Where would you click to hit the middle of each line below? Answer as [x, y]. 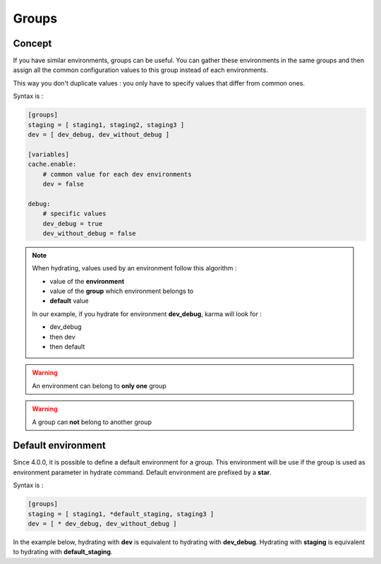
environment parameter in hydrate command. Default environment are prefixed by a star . [142, 472]
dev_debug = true [73, 223]
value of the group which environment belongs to [122, 291]
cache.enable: [52, 164]
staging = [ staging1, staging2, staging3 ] [106, 125]
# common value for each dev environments [117, 174]
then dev [62, 337]
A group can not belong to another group [92, 422]
